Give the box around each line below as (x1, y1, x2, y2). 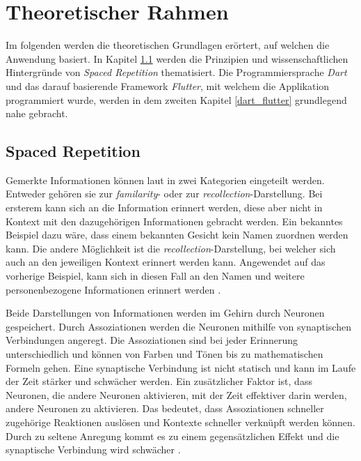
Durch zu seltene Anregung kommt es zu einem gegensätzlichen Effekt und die (6, 428, 339, 443)
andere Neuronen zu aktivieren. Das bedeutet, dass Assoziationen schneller (6, 401, 324, 416)
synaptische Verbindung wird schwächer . (6, 442, 181, 457)
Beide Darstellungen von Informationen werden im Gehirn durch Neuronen (6, 305, 325, 320)
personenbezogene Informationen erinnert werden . (6, 282, 221, 296)
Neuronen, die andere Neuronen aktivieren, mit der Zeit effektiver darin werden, (6, 387, 347, 402)
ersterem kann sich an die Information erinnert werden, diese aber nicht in (6, 200, 323, 215)
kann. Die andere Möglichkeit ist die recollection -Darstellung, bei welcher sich (6, 241, 336, 255)
